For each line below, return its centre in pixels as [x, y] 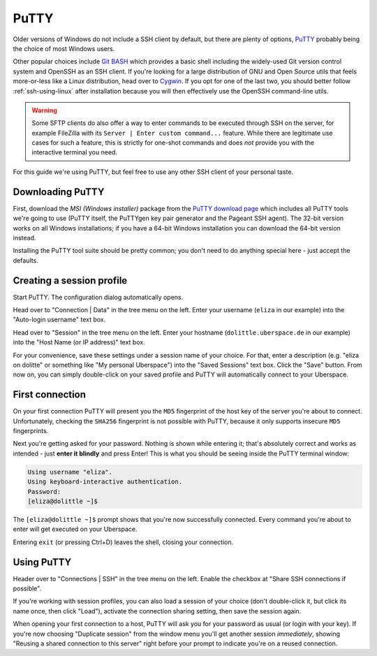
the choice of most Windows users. [64, 48]
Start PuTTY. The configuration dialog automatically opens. [98, 297]
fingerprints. [31, 431]
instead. [24, 238]
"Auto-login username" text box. [59, 320]
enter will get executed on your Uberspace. [75, 529]
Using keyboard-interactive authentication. [105, 482]
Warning [44, 110]
